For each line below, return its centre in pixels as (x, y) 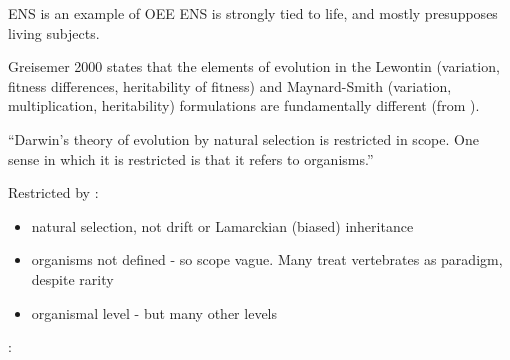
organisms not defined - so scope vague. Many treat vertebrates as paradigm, (267, 259)
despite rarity (72, 278)
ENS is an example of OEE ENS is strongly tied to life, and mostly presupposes (253, 13)
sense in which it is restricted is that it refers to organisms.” (191, 158)
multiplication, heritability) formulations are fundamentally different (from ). (244, 105)
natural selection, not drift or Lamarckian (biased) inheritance (222, 225)
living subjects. (54, 32)
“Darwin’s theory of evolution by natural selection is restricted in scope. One (243, 138)
